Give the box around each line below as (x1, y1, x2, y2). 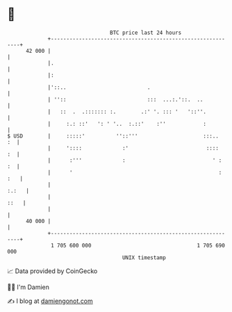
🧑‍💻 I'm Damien (7, 283, 50, 291)
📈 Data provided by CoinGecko (7, 267, 98, 275)
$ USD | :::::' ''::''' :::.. (7, 132, 219, 140)
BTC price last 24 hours (110, 29, 182, 36)
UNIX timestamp (122, 254, 167, 261)
